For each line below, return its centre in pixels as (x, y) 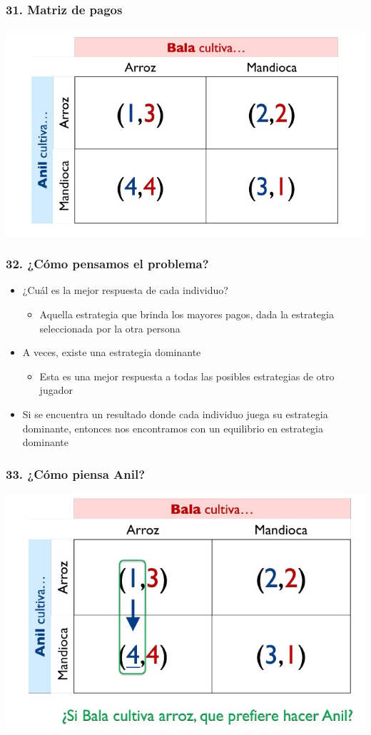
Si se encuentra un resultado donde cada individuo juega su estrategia (175, 414)
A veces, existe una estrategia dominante (112, 352)
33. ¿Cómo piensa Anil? (76, 473)
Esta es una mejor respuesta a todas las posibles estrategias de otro (187, 376)
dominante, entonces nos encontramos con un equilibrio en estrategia (173, 428)
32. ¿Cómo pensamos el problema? (107, 264)
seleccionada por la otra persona (110, 328)
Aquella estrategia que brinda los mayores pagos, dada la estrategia (187, 314)
